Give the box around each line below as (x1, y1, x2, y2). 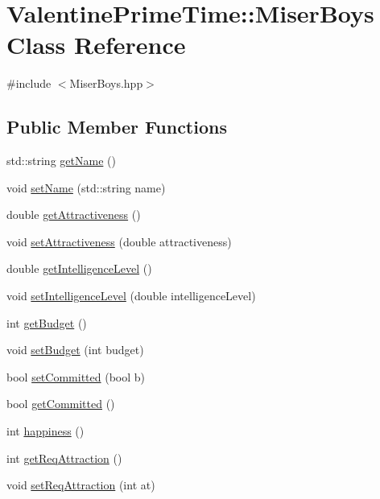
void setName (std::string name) (6, 179, 166, 196)
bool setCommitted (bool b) (6, 368, 145, 385)
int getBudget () (6, 314, 87, 331)
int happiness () (6, 423, 85, 439)
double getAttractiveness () (6, 206, 141, 223)
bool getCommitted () (6, 395, 115, 412)
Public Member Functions (6, 114, 227, 139)
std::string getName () (6, 152, 116, 169)
